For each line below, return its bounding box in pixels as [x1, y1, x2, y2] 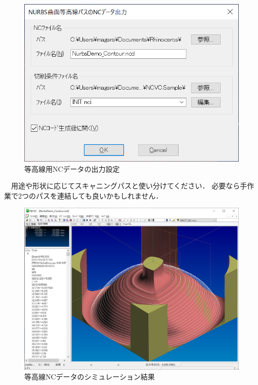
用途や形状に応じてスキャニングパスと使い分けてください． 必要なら [11, 180, 240, 191]
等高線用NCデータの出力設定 [24, 163, 120, 174]
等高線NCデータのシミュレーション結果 [24, 371, 155, 382]
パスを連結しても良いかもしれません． [35, 190, 163, 201]
